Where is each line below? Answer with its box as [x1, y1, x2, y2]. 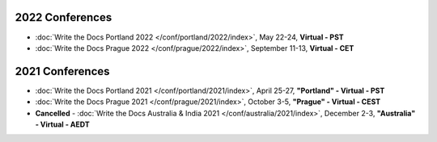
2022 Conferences [15, 10, 112, 24]
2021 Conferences [15, 65, 110, 78]
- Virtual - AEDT [35, 119, 90, 129]
